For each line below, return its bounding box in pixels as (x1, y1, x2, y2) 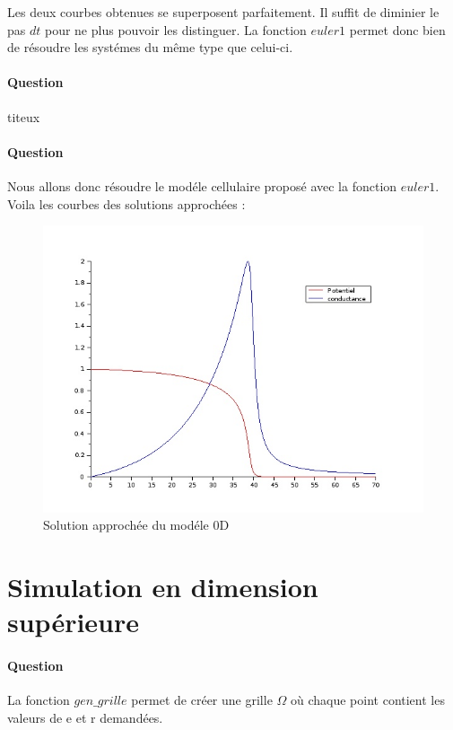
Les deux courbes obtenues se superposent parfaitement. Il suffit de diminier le (7, 3, 440, 21)
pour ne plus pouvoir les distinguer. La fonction (44, 20, 307, 39)
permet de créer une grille (131, 690, 273, 709)
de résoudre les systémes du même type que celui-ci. (7, 38, 293, 57)
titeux (7, 107, 40, 126)
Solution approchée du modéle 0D (43, 515, 230, 534)
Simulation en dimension (7, 568, 318, 605)
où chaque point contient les (290, 690, 445, 709)
